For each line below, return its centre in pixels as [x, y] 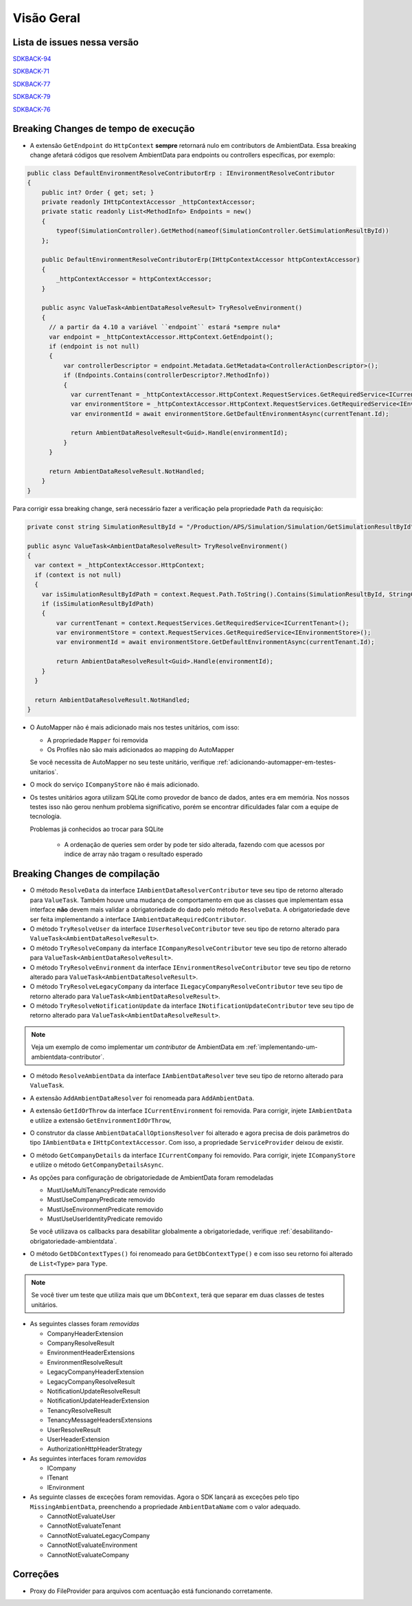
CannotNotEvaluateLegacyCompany [99, 1535]
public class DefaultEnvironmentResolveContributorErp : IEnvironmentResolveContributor [181, 173]
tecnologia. [46, 816]
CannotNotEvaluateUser [81, 1517]
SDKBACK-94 [32, 59]
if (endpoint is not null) [94, 346]
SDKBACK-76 [32, 109]
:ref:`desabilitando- [306, 1231]
